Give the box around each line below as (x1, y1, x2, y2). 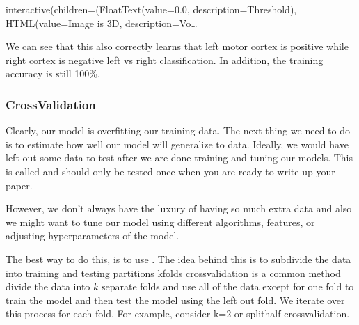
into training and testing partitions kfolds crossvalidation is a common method (6, 265, 341, 280)
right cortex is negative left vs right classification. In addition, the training (6, 52, 324, 67)
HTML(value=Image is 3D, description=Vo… (6, 15, 198, 30)
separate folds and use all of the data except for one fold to (101, 279, 354, 294)
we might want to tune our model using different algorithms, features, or (6, 214, 315, 229)
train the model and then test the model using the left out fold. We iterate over (6, 292, 345, 307)
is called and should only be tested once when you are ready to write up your (6, 164, 335, 178)
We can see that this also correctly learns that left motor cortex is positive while (6, 39, 349, 54)
